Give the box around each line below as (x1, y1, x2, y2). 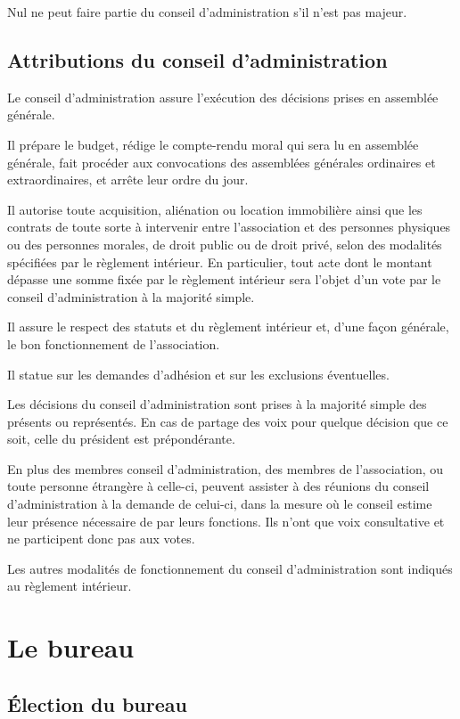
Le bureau (7, 629, 135, 666)
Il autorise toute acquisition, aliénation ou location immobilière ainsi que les (7, 200, 423, 218)
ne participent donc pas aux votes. (7, 529, 195, 548)
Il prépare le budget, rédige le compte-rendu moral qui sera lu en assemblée (7, 135, 419, 153)
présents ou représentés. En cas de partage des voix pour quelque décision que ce (7, 412, 448, 430)
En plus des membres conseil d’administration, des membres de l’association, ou (7, 459, 444, 478)
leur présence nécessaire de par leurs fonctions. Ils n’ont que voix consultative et (7, 511, 445, 530)
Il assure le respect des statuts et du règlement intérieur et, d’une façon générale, (7, 317, 449, 336)
